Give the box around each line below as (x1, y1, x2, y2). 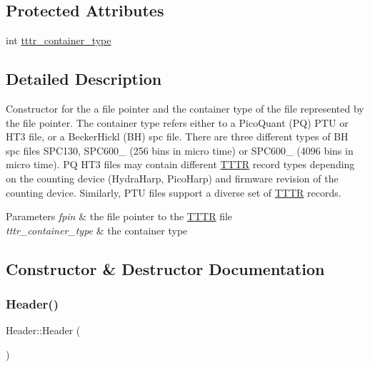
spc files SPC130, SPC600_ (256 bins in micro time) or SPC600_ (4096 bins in (6, 143, 354, 157)
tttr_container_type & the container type (6, 222, 188, 237)
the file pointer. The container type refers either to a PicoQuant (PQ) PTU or (6, 115, 349, 130)
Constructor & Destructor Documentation (6, 257, 325, 279)
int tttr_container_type (6, 33, 111, 48)
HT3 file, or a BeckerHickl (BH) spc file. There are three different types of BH (6, 129, 349, 144)
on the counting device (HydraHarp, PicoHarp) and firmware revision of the (6, 170, 339, 185)
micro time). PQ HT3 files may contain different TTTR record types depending (6, 157, 355, 172)
